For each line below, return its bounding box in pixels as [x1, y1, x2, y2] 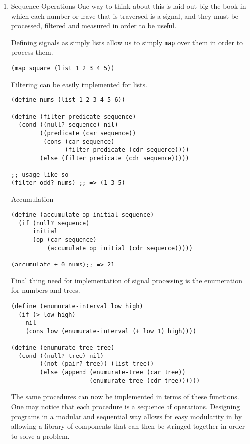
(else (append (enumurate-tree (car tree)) [40, 369, 186, 376]
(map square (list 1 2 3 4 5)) [11, 65, 115, 72]
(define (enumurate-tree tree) [11, 344, 115, 352]
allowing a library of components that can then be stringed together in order [11, 421, 245, 431]
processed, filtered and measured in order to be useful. [11, 20, 177, 31]
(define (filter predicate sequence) [11, 113, 136, 120]
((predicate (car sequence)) [40, 129, 136, 137]
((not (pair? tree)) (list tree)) [40, 360, 154, 368]
